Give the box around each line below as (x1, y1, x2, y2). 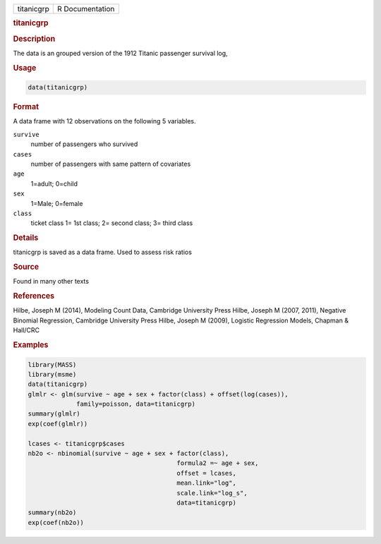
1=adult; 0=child (30, 179, 78, 188)
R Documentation (56, 4, 115, 13)
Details (13, 233, 39, 243)
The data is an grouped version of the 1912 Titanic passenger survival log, (13, 49, 229, 57)
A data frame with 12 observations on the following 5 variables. (13, 117, 197, 126)
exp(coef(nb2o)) (28, 519, 85, 526)
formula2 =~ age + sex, (176, 459, 259, 467)
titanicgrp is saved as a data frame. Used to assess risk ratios (13, 248, 192, 257)
